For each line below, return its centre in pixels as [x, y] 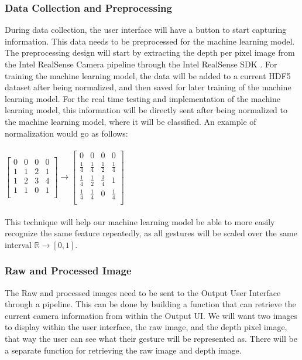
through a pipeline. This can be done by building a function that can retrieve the [150, 304]
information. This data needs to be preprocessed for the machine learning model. [150, 41]
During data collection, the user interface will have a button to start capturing [146, 30]
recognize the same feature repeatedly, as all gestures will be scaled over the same [151, 233]
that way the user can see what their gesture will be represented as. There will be [151, 338]
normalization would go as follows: [66, 133]
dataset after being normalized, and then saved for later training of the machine [148, 87]
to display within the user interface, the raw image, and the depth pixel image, [146, 327]
